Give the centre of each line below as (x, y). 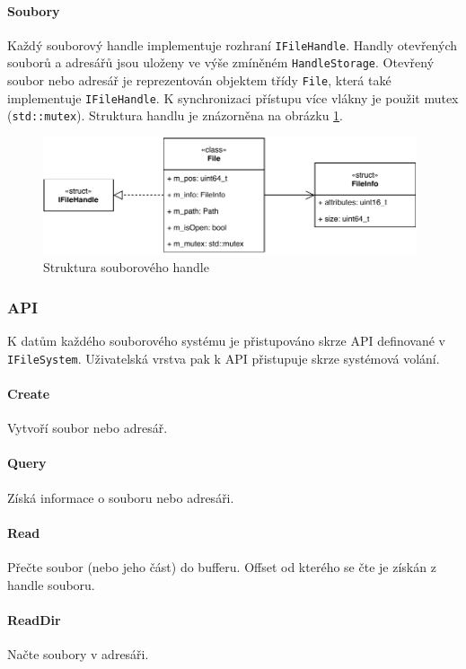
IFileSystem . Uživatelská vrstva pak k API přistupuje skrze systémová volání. (224, 358)
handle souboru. (51, 584)
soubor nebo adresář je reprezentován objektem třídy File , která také (199, 80)
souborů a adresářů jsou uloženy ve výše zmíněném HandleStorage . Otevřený (221, 62)
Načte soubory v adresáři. (78, 653)
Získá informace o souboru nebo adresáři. (121, 497)
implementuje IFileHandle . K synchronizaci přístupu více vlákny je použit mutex (233, 97)
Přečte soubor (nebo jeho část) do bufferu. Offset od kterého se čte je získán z (222, 566)
